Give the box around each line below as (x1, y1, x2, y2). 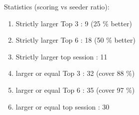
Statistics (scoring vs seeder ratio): (4, 1, 110, 11)
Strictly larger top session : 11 (15, 51, 108, 61)
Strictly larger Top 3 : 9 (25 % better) (15, 18, 132, 28)
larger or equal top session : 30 (15, 101, 110, 112)
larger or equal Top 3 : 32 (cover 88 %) (15, 68, 135, 78)
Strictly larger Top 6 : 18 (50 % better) (15, 35, 136, 45)
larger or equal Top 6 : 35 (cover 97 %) (15, 84, 135, 95)
